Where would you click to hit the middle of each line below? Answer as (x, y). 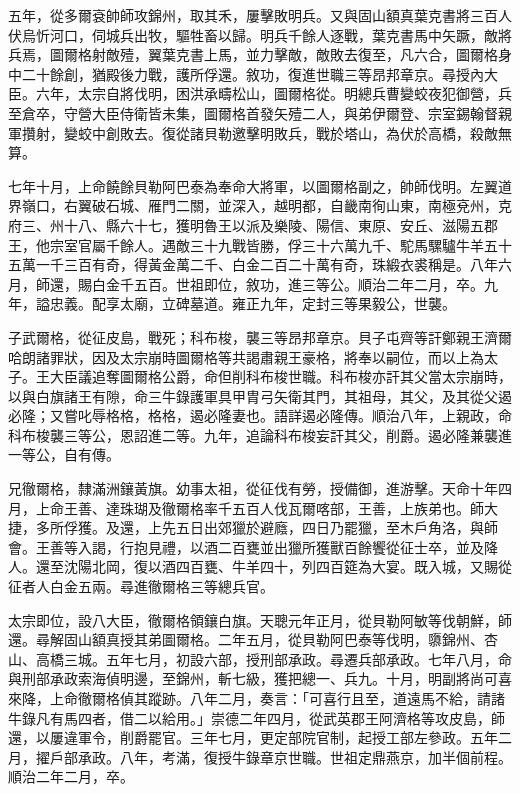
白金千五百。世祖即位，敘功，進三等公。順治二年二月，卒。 (287, 283)
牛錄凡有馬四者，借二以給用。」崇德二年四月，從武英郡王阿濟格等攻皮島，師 (256, 717)
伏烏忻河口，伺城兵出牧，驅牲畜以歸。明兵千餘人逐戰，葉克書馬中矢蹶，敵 (253, 34)
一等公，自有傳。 (64, 454)
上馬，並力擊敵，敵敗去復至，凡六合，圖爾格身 (357, 54)
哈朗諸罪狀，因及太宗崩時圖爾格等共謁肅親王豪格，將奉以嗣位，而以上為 (246, 356)
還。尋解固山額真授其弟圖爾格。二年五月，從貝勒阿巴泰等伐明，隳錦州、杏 (253, 639)
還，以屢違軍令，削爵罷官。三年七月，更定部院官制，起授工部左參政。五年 (253, 737)
